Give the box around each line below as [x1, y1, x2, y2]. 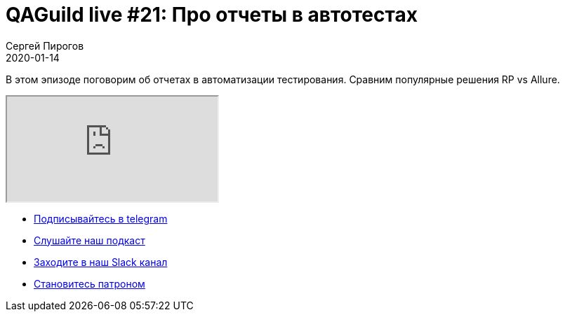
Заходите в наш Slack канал [34, 255, 168, 268]
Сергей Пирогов [6, 39, 84, 52]
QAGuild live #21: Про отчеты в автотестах [6, 3, 418, 27]
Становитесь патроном [34, 277, 145, 290]
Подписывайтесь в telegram [34, 212, 168, 225]
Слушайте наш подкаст [34, 234, 145, 246]
